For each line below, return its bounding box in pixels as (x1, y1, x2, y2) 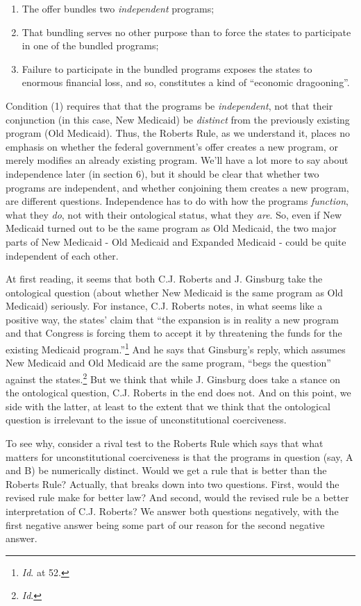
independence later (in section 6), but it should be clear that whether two (6, 166, 319, 180)
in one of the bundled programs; (22, 38, 159, 53)
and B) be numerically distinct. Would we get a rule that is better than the (6, 463, 327, 478)
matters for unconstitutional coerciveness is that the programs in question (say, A (6, 449, 353, 464)
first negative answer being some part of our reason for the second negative (6, 517, 325, 532)
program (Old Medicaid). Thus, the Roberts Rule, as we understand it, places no (6, 126, 350, 140)
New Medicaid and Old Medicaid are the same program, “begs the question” (6, 355, 331, 370)
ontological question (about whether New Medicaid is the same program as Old (6, 285, 344, 299)
